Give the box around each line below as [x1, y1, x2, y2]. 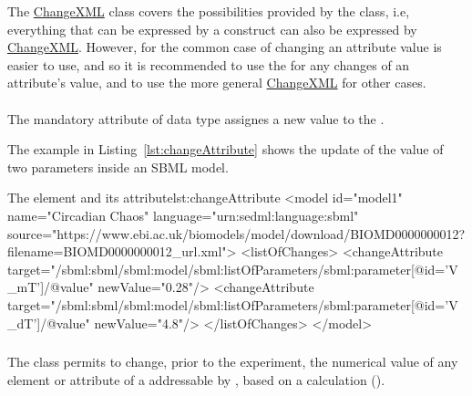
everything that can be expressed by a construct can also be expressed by [7, 19, 417, 38]
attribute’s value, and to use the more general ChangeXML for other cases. [7, 73, 426, 92]
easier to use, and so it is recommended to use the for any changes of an [7, 55, 410, 74]
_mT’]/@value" [7, 277, 94, 297]
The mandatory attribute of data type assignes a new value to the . [7, 109, 385, 128]
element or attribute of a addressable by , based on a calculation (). [7, 370, 385, 389]
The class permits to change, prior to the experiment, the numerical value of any [7, 352, 458, 371]
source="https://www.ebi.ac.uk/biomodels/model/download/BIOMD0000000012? [7, 224, 466, 243]
